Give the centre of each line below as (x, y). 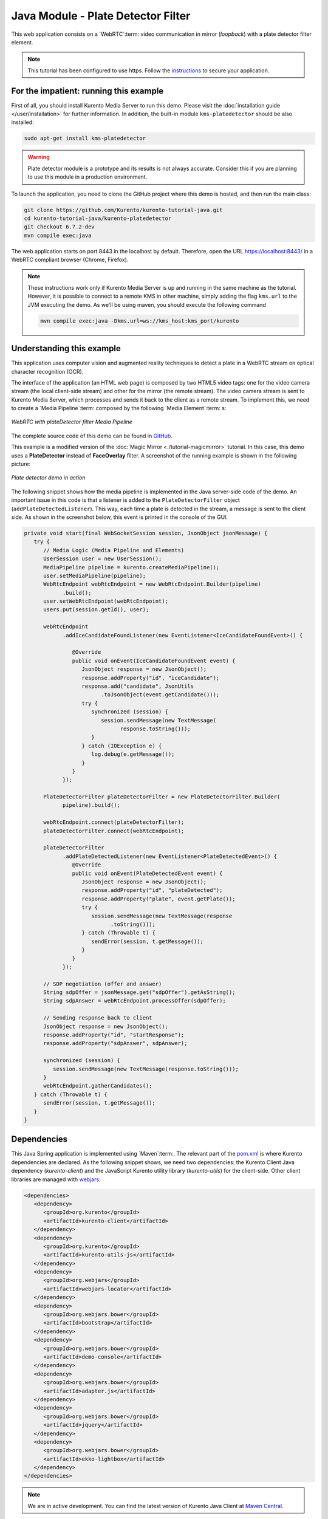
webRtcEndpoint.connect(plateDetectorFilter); (114, 822)
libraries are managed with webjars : (56, 1179)
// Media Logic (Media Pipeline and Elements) (114, 550)
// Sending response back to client (98, 1018)
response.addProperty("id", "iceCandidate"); (151, 678)
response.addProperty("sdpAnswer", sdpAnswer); (115, 1043)
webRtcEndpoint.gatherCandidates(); (98, 1086)
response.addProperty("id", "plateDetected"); (152, 890)
